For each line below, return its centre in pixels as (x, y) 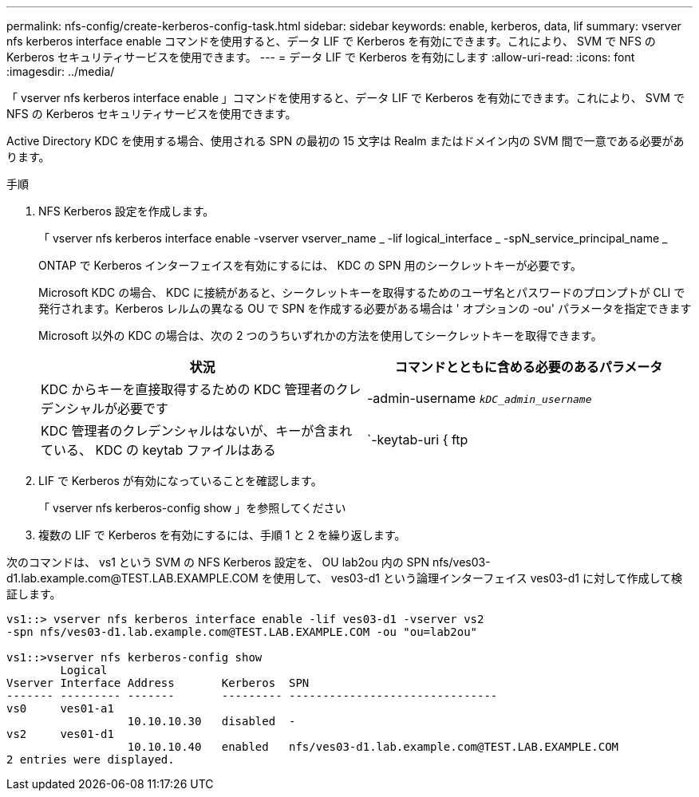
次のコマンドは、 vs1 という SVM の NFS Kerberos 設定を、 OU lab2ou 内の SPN (218, 562)
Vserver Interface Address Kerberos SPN (158, 683)
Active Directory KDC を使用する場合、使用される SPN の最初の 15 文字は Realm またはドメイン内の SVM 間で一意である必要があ (346, 141)
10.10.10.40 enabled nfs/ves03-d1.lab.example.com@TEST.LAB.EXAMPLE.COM (373, 747)
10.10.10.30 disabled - (211, 721)
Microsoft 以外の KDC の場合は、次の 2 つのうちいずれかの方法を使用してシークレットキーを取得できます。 (320, 335)
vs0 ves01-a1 (60, 708)
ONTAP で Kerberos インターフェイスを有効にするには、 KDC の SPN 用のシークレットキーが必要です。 (310, 265)
